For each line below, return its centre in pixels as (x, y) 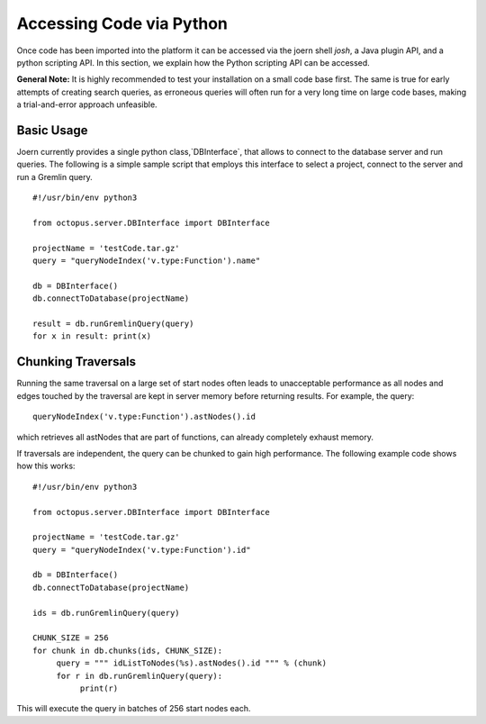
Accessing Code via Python (122, 23)
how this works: (46, 466)
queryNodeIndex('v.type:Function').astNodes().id (144, 417)
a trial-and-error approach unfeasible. (87, 104)
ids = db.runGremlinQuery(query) (106, 613)
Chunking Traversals (76, 362)
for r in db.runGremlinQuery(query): (139, 676)
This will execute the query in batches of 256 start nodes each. (134, 709)
